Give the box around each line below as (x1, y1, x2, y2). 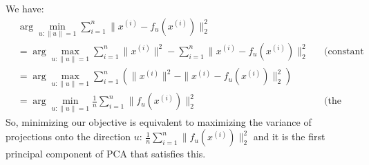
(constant (324, 46, 364, 56)
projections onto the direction (6, 129, 131, 144)
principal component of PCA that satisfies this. (6, 146, 206, 161)
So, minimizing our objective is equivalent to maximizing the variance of (6, 114, 312, 129)
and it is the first (253, 129, 325, 144)
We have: (6, 1, 44, 15)
